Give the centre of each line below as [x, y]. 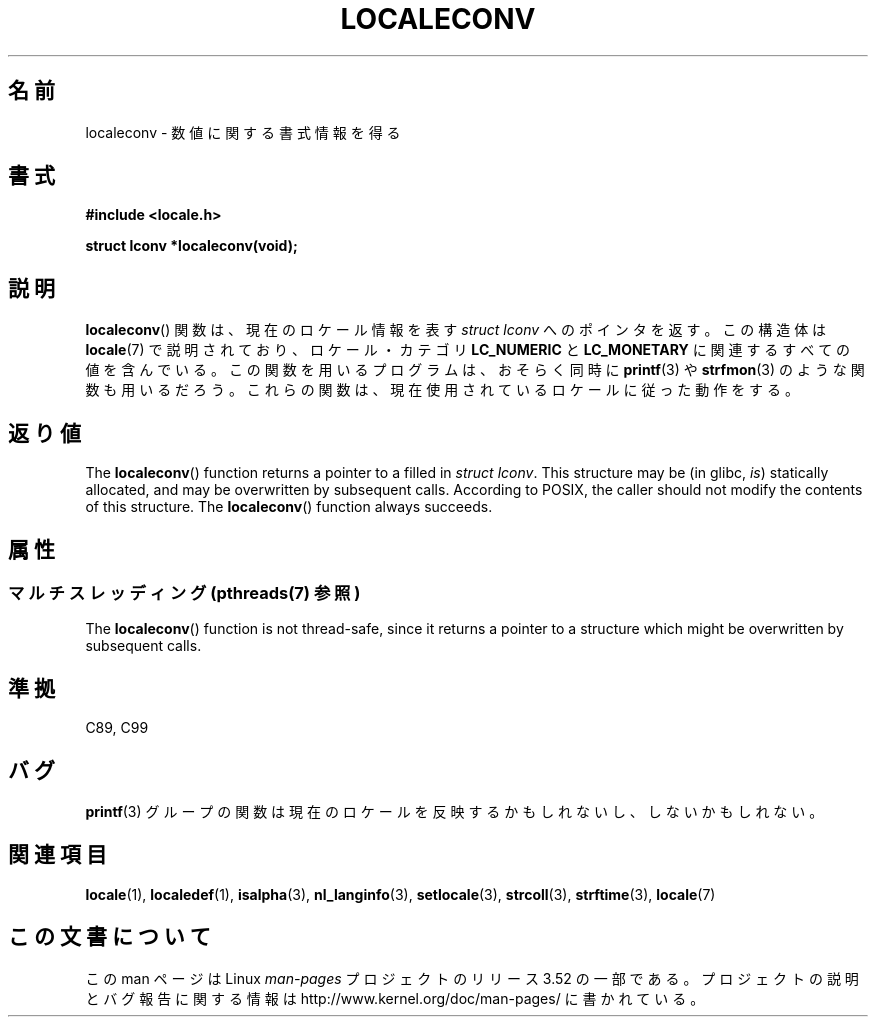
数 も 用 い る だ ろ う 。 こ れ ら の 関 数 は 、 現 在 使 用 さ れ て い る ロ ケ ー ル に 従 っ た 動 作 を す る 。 [442, 390]
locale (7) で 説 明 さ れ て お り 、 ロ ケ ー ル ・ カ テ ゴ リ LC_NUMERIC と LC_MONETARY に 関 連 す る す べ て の [468, 350]
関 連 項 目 [57, 855]
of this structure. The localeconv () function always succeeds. [289, 507]
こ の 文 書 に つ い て [109, 937]
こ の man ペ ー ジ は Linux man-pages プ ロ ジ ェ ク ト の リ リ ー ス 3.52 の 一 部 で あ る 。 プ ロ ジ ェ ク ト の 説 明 [472, 978]
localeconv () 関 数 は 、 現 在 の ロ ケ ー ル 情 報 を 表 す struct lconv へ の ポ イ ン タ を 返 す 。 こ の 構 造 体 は [456, 330]
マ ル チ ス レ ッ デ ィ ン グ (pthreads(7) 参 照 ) [184, 592]
